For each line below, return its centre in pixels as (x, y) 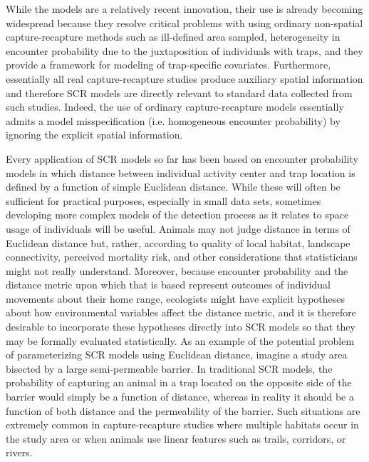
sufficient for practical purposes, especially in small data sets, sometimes (163, 200)
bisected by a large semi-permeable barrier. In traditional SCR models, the (169, 368)
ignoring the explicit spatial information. (94, 135)
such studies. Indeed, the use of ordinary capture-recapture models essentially (175, 107)
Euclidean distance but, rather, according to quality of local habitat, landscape (178, 242)
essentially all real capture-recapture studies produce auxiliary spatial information (184, 78)
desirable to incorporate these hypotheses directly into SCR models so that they (181, 327)
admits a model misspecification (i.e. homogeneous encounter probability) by (173, 120)
